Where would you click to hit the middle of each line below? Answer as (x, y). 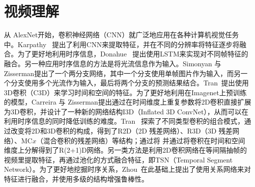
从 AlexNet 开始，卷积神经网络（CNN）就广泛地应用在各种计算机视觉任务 (121, 35)
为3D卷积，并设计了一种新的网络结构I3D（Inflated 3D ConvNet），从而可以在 (126, 111)
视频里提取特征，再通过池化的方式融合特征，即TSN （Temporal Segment (118, 159)
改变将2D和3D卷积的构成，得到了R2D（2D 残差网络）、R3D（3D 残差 (122, 131)
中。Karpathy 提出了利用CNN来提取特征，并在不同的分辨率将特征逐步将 (122, 44)
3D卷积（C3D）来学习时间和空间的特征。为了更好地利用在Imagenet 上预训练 (125, 92)
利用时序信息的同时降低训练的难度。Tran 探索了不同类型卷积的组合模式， (124, 121)
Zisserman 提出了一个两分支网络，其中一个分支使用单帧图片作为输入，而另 (122, 73)
